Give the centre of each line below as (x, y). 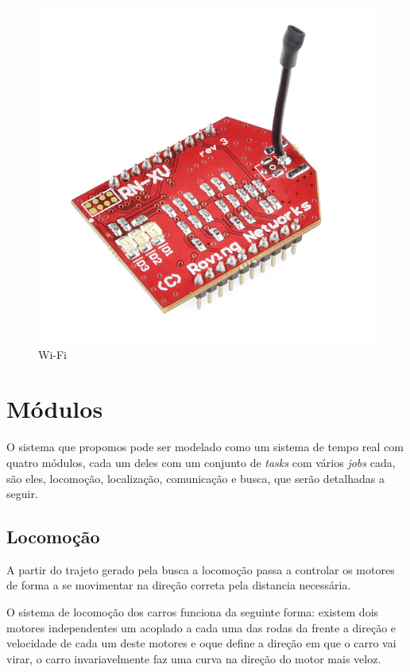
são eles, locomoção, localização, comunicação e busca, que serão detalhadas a (195, 478)
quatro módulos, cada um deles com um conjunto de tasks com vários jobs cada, (201, 462)
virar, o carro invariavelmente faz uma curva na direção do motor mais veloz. (194, 658)
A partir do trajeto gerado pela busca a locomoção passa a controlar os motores (201, 569)
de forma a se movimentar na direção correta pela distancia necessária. (179, 585)
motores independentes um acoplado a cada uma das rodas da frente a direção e (201, 627)
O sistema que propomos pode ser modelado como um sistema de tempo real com (205, 447)
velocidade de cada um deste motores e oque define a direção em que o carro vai (201, 643)
